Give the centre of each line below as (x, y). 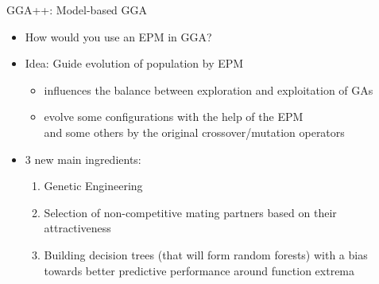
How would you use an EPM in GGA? (118, 36)
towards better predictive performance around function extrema (199, 270)
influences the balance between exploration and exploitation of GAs (209, 89)
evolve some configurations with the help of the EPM (174, 117)
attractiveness (77, 228)
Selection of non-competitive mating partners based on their (190, 212)
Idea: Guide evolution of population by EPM (134, 63)
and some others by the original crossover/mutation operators (194, 132)
